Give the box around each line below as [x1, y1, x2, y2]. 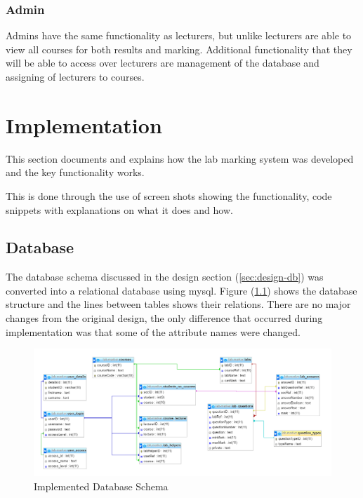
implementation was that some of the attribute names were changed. [6, 324, 301, 339]
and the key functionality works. [6, 165, 145, 180]
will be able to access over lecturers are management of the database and [6, 55, 319, 70]
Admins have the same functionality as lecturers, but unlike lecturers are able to [6, 28, 352, 43]
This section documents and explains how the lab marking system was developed [6, 151, 354, 166]
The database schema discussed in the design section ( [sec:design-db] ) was [6, 269, 324, 284]
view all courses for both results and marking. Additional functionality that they [6, 41, 352, 56]
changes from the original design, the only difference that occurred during [6, 311, 323, 325]
